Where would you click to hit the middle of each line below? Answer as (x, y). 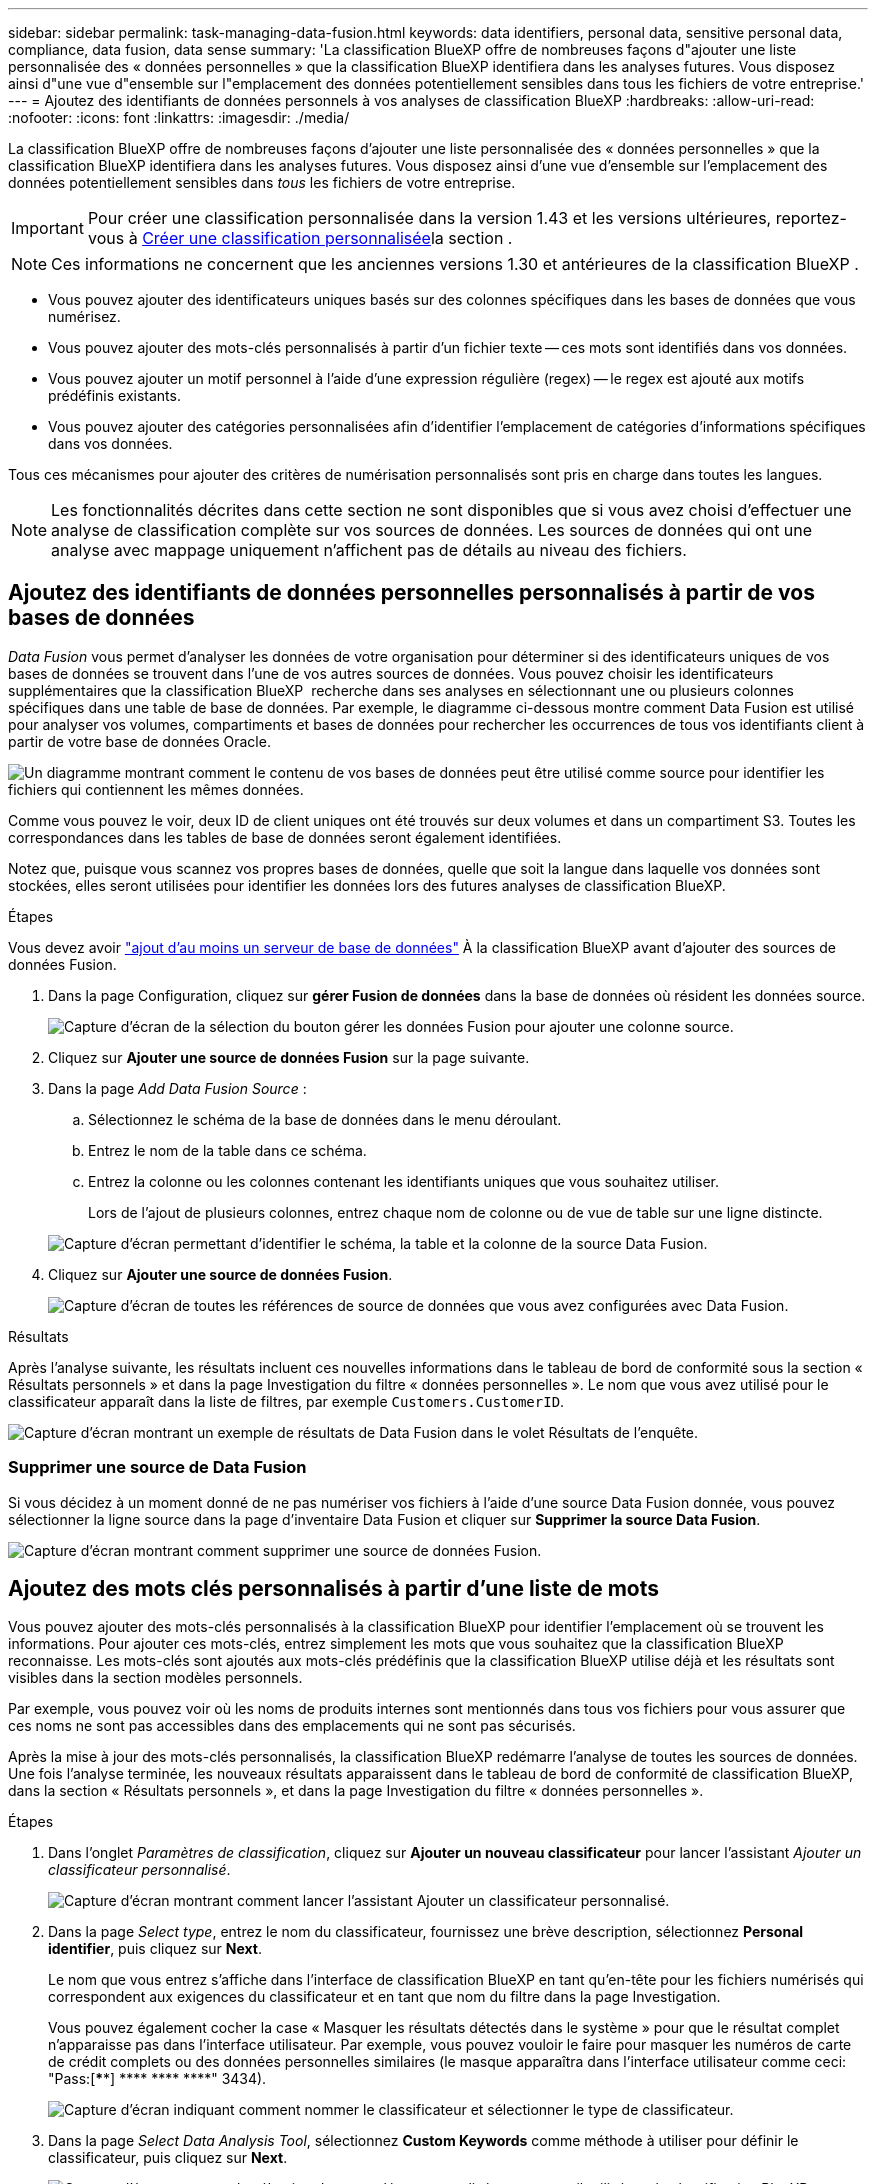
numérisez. (84, 316)
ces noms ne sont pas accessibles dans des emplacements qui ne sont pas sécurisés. (292, 1726)
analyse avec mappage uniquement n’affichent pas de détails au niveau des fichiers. (369, 550)
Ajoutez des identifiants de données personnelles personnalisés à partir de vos (411, 593)
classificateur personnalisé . (139, 1870)
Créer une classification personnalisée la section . (327, 238)
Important (47, 228)
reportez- (811, 218)
